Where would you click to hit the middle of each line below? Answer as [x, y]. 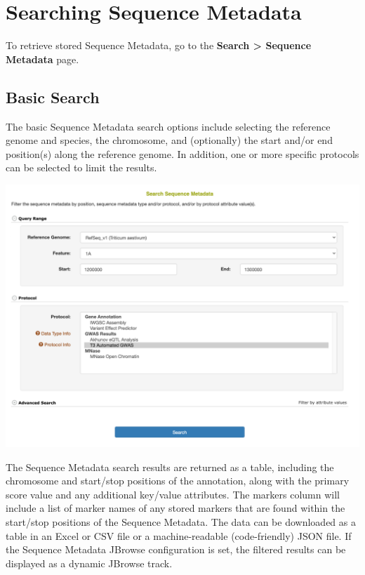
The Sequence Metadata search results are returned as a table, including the [170, 467]
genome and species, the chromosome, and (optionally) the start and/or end [169, 140]
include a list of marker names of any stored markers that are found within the [175, 508]
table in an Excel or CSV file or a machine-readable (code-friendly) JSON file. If [179, 535]
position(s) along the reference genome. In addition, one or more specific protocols [182, 153]
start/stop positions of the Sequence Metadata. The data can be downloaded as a [181, 521]
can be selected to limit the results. [81, 167]
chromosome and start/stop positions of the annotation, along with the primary [178, 481]
